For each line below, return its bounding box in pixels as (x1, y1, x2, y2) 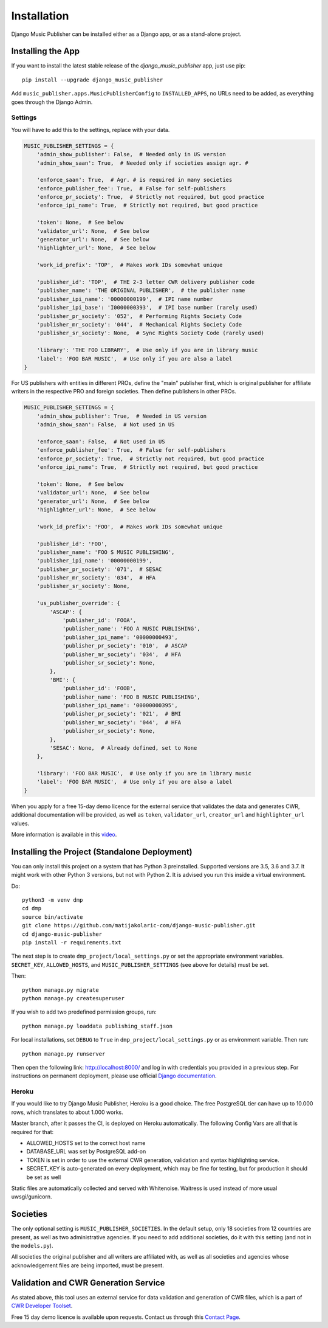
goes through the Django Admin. (11, 98, 93, 106)
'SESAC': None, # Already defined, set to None (49, 744, 197, 751)
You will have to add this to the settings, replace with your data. (11, 126, 170, 133)
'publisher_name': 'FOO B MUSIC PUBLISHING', (62, 693, 200, 700)
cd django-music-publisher (22, 930, 103, 938)
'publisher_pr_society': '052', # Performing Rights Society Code (36, 313, 242, 319)
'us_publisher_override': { (36, 600, 121, 607)
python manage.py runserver (22, 1050, 106, 1057)
